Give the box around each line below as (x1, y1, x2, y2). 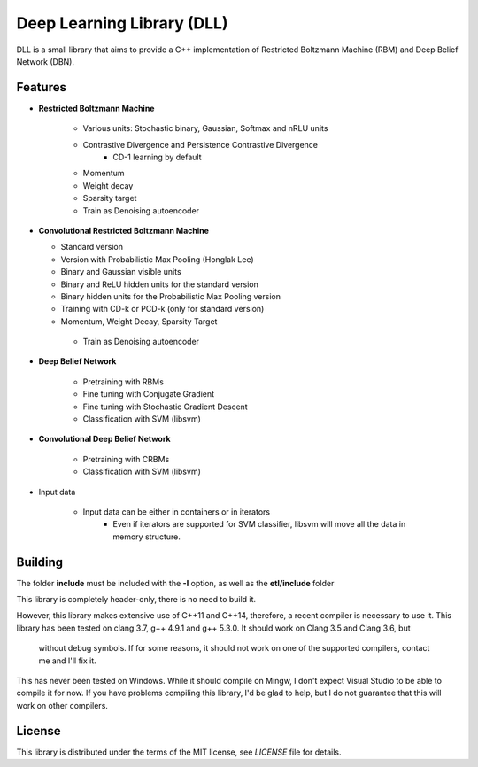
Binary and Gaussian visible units (60, 267, 181, 277)
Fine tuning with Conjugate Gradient (82, 389, 215, 399)
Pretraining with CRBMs (82, 453, 170, 464)
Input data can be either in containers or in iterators (82, 507, 270, 517)
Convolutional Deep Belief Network (38, 434, 172, 445)
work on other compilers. (16, 700, 108, 710)
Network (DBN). (16, 56, 75, 66)
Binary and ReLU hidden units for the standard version (60, 279, 258, 290)
